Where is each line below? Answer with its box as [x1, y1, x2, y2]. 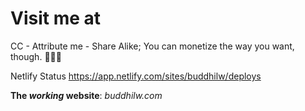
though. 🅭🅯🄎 [10, 50, 62, 62]
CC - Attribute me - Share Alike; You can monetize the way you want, [10, 40, 295, 52]
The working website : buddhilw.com [10, 89, 163, 101]
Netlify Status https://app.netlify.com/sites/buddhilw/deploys [10, 70, 262, 82]
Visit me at [10, 7, 102, 30]
